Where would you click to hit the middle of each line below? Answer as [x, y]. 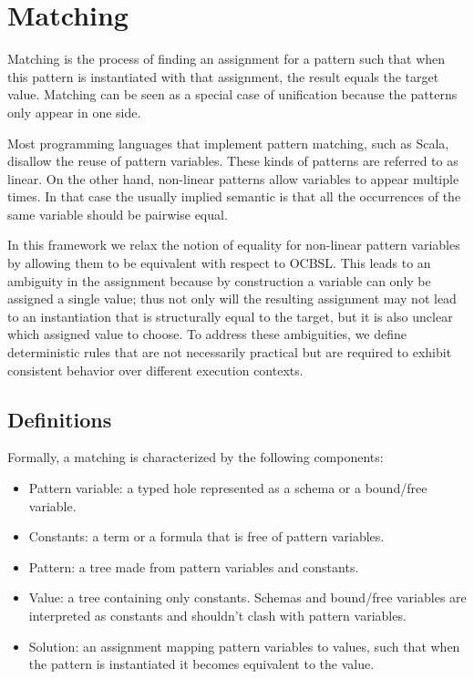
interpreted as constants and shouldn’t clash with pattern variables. [217, 615]
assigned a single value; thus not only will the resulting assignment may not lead [232, 298]
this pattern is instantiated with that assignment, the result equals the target [223, 76]
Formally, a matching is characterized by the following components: [196, 457]
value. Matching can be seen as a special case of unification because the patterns [232, 94]
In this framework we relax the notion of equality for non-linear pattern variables [234, 245]
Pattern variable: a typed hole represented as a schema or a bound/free [228, 488]
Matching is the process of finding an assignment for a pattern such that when [227, 59]
